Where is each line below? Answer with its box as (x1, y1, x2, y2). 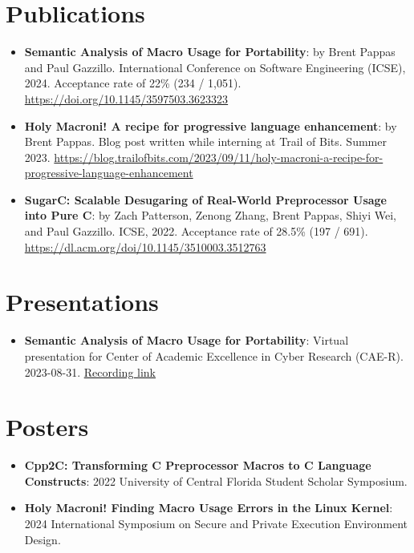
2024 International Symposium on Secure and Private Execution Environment (24, 515, 408, 532)
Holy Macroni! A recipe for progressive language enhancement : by (24, 117, 397, 134)
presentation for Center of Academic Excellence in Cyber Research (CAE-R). (24, 347, 404, 364)
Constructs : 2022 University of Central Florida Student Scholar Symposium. (24, 472, 408, 489)
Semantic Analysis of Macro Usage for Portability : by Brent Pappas (24, 43, 396, 60)
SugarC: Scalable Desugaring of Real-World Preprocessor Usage (24, 191, 387, 208)
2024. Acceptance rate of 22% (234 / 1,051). (24, 75, 241, 91)
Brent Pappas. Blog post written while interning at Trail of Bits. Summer (24, 133, 387, 150)
